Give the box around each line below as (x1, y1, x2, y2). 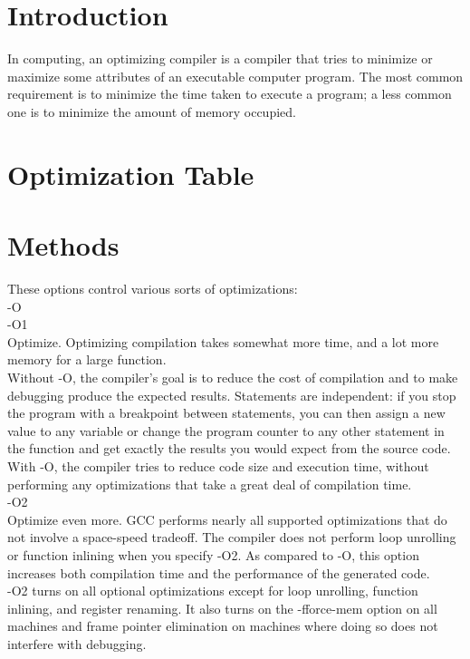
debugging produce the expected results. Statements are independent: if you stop (7, 385, 456, 404)
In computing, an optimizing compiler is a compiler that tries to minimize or (7, 49, 433, 68)
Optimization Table (7, 155, 254, 192)
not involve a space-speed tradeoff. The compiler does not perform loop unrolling (7, 528, 456, 547)
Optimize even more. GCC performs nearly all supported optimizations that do (7, 509, 447, 528)
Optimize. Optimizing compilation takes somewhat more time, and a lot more (7, 332, 439, 351)
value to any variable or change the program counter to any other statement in (7, 421, 445, 440)
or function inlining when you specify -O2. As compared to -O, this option (7, 545, 419, 564)
